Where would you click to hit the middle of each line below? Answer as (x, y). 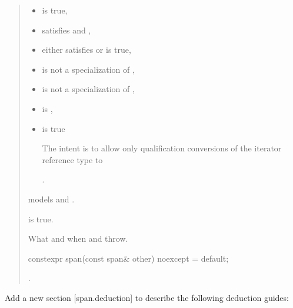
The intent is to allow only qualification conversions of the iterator (162, 148)
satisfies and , (66, 30)
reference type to (72, 159)
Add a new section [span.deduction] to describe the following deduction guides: (147, 297)
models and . (51, 199)
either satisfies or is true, (86, 50)
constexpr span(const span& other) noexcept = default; (128, 258)
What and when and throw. (78, 238)
